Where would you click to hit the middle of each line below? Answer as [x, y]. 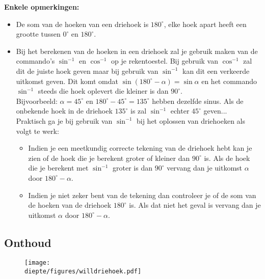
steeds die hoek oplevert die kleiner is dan [103, 91]
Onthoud [28, 242]
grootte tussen [38, 34]
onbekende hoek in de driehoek [64, 111]
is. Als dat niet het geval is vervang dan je [195, 205]
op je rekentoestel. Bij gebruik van [165, 61]
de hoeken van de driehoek [70, 205]
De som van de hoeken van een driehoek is [82, 24]
